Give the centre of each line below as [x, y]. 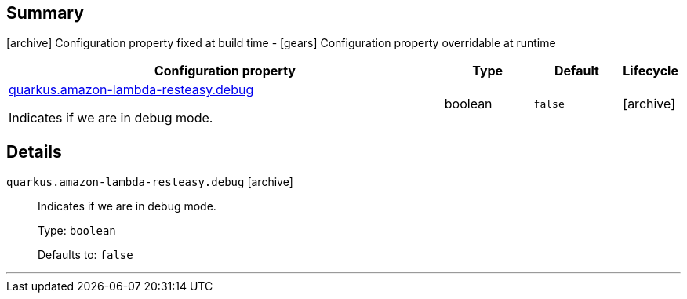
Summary [45, 13]
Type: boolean [77, 231]
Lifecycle [651, 71]
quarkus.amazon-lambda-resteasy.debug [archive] [150, 182]
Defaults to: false [85, 255]
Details [34, 151]
